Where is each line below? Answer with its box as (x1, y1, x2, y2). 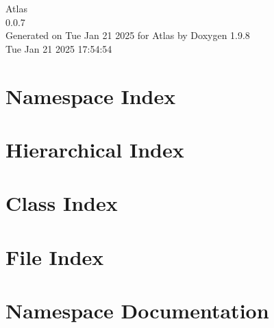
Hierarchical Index (5, 135, 184, 163)
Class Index (5, 189, 118, 217)
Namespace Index (5, 81, 176, 110)
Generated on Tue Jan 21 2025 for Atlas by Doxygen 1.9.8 (5, 28, 250, 42)
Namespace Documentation (5, 297, 269, 325)
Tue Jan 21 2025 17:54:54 (5, 41, 112, 55)
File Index (5, 242, 104, 270)
